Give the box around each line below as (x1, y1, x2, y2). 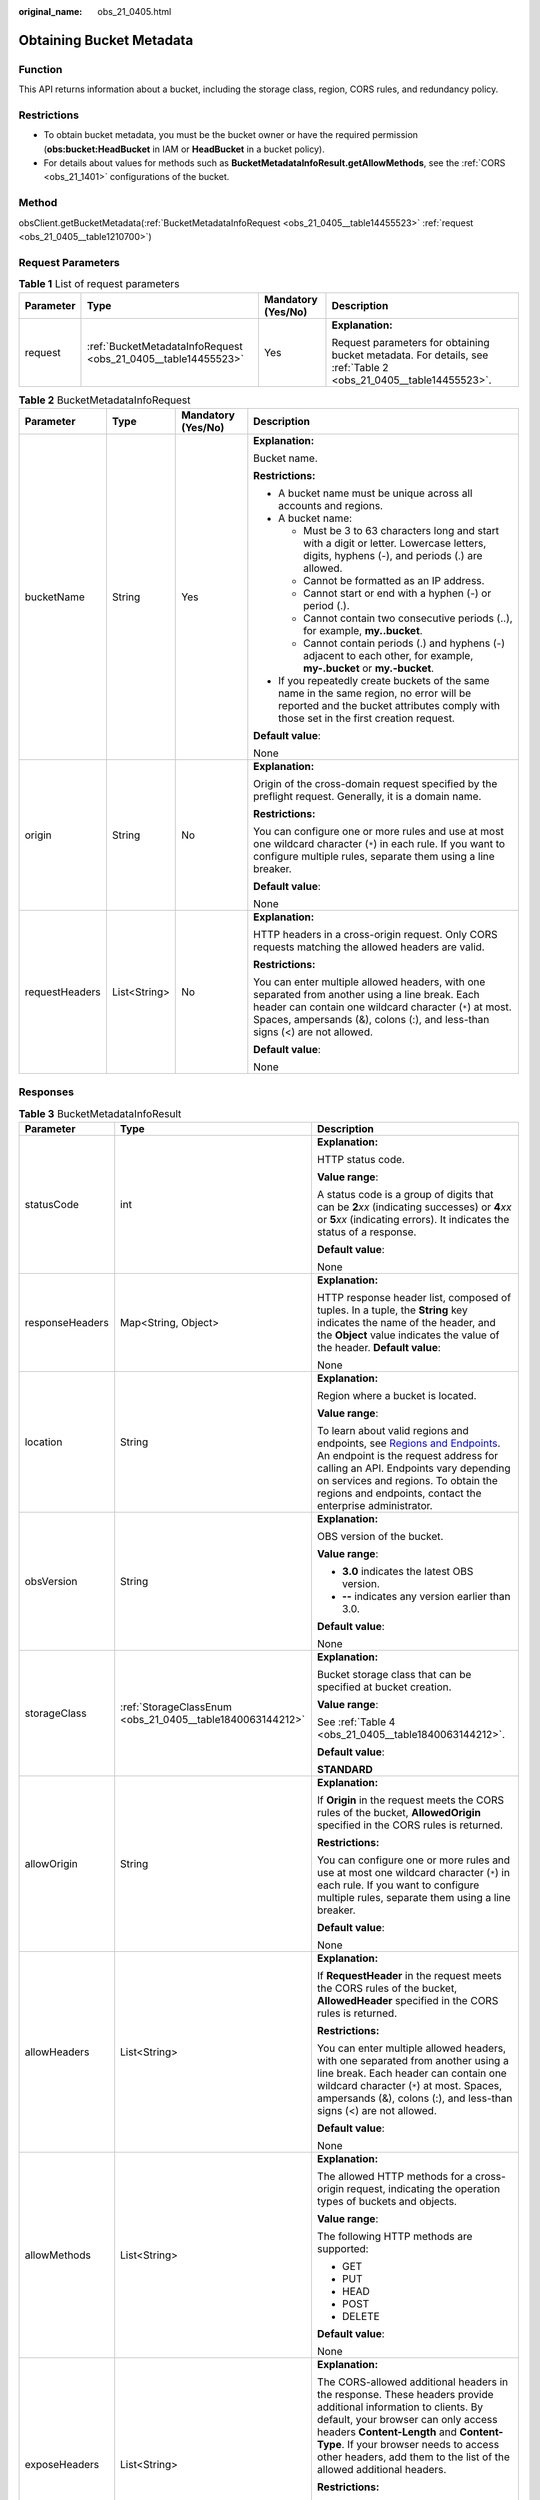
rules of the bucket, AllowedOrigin (316, 1806, 482, 1820)
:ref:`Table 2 (331, 360, 389, 374)
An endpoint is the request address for (316, 1449, 499, 1463)
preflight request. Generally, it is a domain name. (253, 789, 482, 803)
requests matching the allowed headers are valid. (253, 940, 485, 954)
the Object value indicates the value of (316, 1328, 500, 1342)
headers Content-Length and (316, 2425, 457, 2439)
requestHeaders (24, 985, 102, 999)
